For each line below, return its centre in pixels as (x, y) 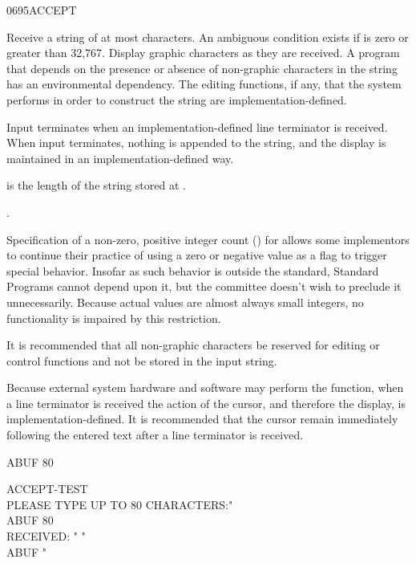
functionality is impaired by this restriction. (114, 318)
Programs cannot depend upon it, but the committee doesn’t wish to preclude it (204, 286)
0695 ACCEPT (42, 10)
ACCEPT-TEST (47, 489)
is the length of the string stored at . (96, 185)
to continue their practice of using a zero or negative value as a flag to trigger (197, 255)
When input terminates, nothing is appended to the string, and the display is (196, 143)
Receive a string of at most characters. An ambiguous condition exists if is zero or (208, 37)
